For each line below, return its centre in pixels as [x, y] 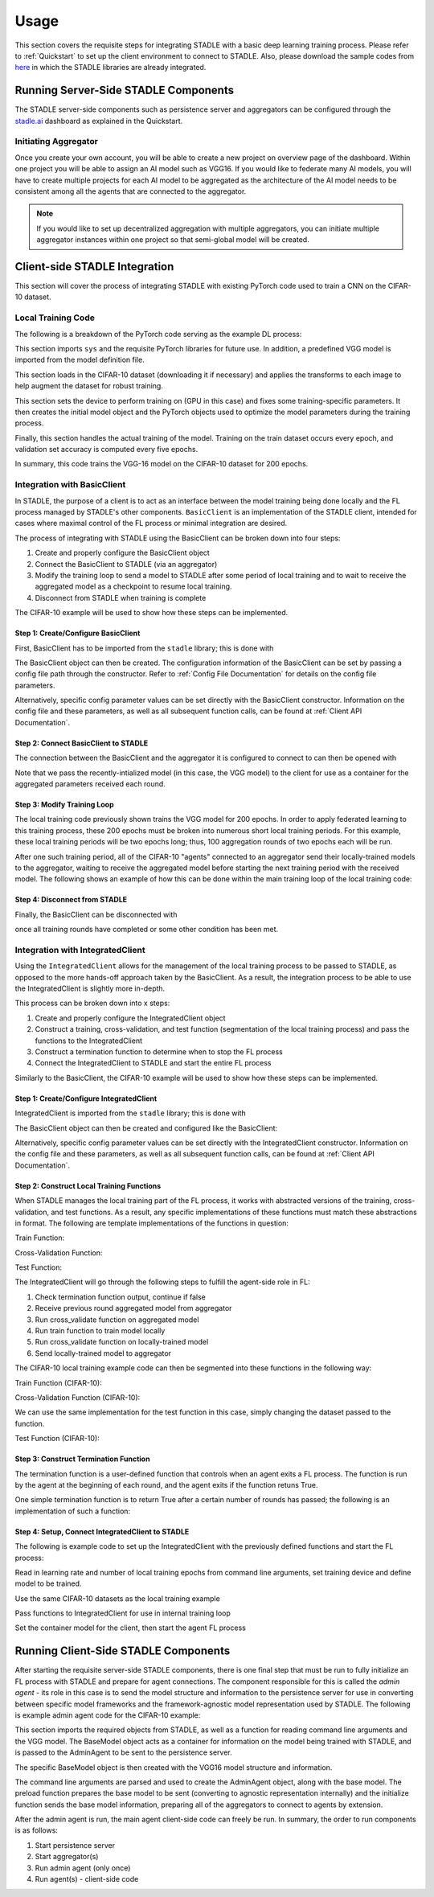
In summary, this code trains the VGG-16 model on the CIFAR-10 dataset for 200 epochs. [162, 464]
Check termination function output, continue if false [121, 1297]
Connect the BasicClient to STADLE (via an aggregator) [126, 564]
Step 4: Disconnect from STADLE [71, 900]
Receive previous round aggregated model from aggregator [133, 1308]
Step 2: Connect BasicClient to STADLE [82, 743]
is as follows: [36, 1830]
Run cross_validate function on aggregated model [117, 1320]
